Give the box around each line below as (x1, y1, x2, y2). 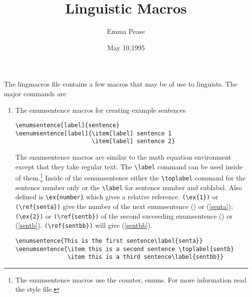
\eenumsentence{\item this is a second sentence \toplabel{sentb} (15, 245, 234, 252)
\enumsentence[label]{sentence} (15, 122, 120, 129)
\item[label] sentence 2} (92, 138, 175, 145)
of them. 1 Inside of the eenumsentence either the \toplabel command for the (15, 171, 246, 182)
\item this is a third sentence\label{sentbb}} (67, 253, 224, 261)
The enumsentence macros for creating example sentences (15, 104, 186, 115)
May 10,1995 (107, 42, 145, 52)
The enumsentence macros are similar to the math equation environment (15, 152, 232, 162)
